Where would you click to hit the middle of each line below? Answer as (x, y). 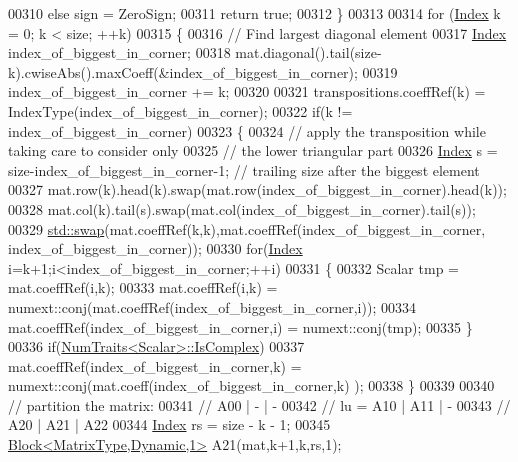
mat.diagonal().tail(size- (308, 52)
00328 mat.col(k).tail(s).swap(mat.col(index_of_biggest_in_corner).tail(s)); (242, 208)
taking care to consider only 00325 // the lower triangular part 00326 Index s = (253, 150)
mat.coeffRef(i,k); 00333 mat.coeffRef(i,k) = (143, 287)
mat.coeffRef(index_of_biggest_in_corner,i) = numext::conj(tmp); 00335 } (240, 326)
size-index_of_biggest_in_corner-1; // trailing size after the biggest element (244, 169)
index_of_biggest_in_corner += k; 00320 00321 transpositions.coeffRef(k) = (247, 91)
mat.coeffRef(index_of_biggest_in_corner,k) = (155, 365)
